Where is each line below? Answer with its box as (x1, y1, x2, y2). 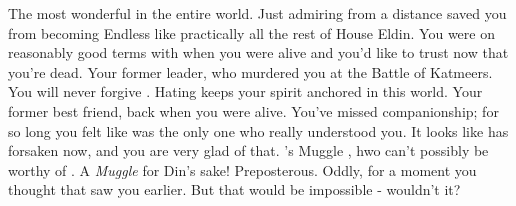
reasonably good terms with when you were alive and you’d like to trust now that (8, 42, 509, 63)
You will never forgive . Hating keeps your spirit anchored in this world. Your (8, 81, 483, 102)
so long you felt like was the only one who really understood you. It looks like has (8, 120, 509, 141)
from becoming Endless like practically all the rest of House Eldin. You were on (8, 22, 495, 43)
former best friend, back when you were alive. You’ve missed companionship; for (8, 100, 499, 121)
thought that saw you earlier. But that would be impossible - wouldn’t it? (8, 179, 461, 200)
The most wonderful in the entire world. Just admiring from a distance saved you (8, 3, 507, 23)
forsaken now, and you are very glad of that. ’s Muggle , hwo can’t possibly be (8, 140, 489, 161)
